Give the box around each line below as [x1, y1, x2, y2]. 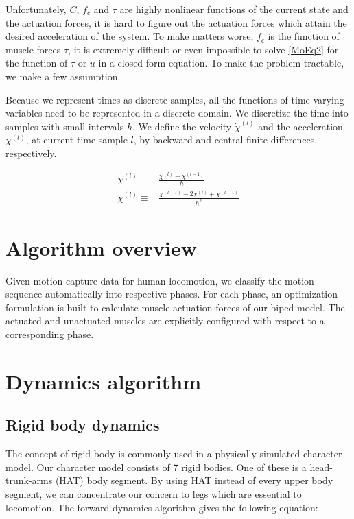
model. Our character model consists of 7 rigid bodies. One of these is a [5, 459, 307, 474]
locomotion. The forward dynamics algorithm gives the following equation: [5, 500, 318, 514]
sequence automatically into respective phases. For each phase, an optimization [5, 287, 338, 301]
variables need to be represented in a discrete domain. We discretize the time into [5, 106, 349, 120]
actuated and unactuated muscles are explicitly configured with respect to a [5, 313, 324, 328]
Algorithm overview [5, 233, 197, 261]
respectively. [5, 145, 57, 160]
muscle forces [5, 42, 61, 56]
